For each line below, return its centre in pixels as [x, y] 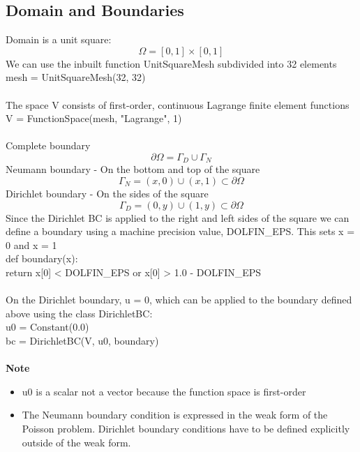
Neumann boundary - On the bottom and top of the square [133, 169]
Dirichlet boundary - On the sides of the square [107, 193]
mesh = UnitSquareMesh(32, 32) [76, 77]
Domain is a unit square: [59, 39]
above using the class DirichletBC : [79, 313]
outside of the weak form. [76, 442]
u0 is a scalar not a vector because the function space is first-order [164, 391]
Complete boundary [48, 145]
